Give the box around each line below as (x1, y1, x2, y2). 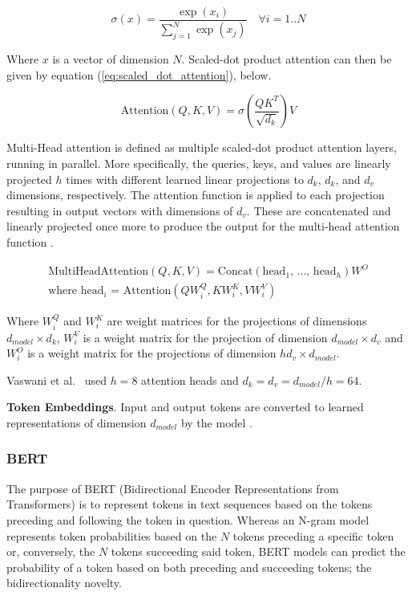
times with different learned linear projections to (66, 170, 304, 187)
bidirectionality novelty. (6, 574, 122, 591)
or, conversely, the (6, 543, 95, 560)
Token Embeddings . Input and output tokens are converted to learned (6, 398, 364, 415)
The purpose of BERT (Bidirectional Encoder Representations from (6, 480, 339, 496)
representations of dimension (6, 414, 147, 431)
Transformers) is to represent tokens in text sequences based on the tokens (6, 496, 373, 512)
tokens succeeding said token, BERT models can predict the (111, 543, 406, 560)
